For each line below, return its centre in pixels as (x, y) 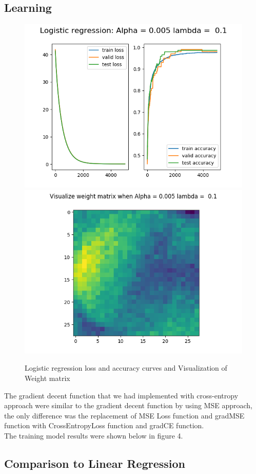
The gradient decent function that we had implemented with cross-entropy (121, 395)
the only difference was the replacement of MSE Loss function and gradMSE (124, 415)
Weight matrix (47, 378)
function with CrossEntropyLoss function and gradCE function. (104, 425)
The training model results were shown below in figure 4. (94, 435)
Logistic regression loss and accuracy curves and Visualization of (126, 368)
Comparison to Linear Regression (95, 463)
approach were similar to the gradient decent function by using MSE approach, (128, 405)
